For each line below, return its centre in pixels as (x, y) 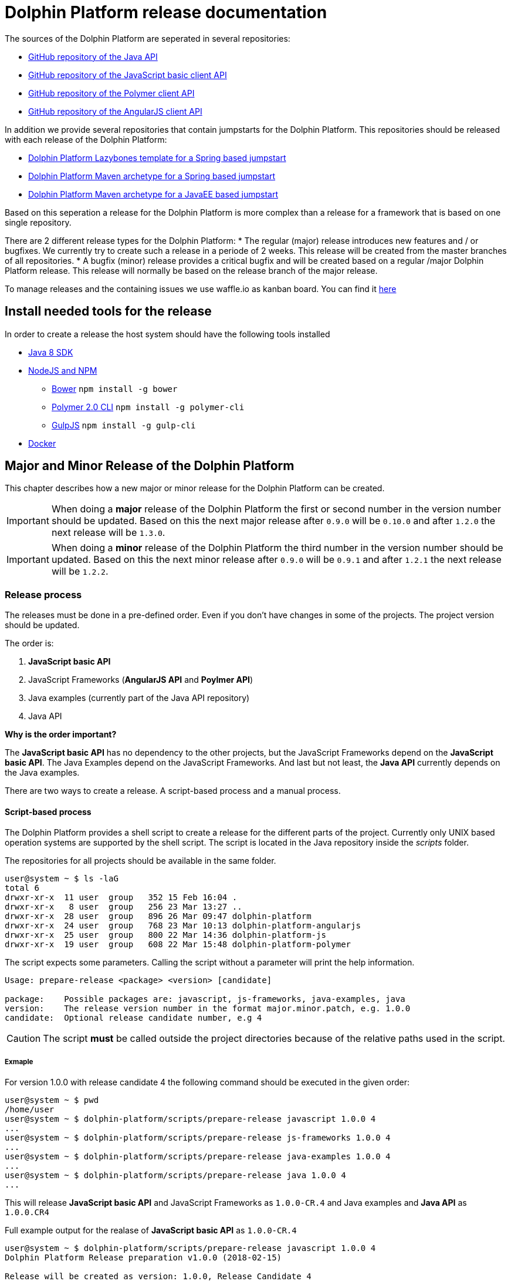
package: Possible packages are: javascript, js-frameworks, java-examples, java (205, 999)
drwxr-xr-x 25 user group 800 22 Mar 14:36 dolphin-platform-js (165, 935)
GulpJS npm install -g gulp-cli (124, 425)
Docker (42, 443)
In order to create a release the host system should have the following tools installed (167, 334)
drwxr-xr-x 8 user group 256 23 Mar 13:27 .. (123, 907)
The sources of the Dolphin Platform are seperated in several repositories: (148, 38)
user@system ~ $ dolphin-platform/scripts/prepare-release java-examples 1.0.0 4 (198, 1157)
